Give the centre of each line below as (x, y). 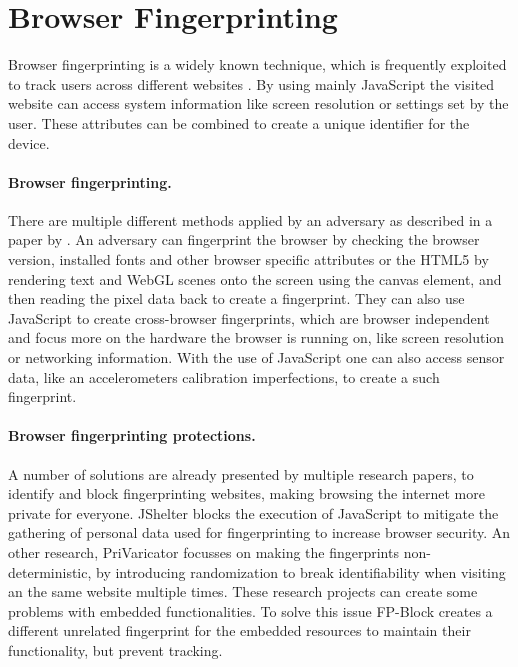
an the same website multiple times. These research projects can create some (243, 591)
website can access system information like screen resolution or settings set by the (258, 103)
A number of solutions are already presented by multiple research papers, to (241, 473)
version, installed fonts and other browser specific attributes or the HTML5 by (248, 259)
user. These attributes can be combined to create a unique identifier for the (239, 122)
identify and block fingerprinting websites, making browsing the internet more (246, 493)
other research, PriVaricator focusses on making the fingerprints (203, 552)
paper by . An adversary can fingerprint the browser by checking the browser (244, 239)
